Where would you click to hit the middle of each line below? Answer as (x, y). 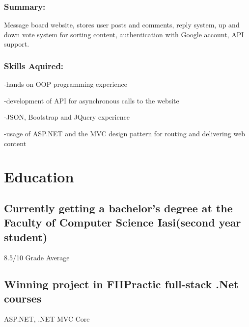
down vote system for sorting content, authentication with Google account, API (124, 34)
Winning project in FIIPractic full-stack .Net (121, 284)
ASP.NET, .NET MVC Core (47, 318)
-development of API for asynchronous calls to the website (92, 100)
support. (17, 44)
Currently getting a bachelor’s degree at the (118, 208)
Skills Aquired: (34, 65)
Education (39, 177)
